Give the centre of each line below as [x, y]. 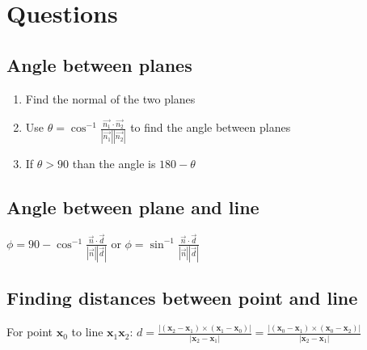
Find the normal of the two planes [110, 98]
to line [87, 332]
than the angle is [114, 163]
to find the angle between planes [211, 127]
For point [30, 332]
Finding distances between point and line [182, 298]
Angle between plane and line [133, 207]
